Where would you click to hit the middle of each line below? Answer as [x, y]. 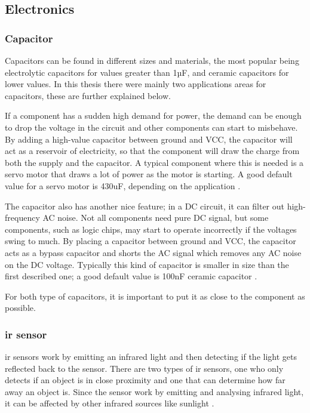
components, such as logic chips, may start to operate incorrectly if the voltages [151, 229]
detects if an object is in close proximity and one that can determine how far [145, 380]
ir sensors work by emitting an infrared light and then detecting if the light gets [151, 357]
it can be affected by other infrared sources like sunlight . [110, 403]
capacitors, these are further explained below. [88, 95]
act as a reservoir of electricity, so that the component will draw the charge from [152, 151]
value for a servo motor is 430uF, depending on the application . [123, 185]
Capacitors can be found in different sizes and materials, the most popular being [152, 60]
